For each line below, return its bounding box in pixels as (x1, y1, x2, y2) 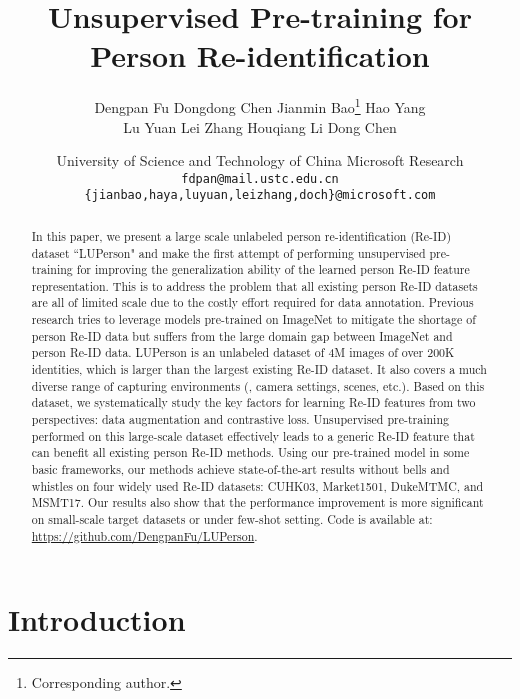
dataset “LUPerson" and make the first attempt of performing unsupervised (31, 244, 426, 261)
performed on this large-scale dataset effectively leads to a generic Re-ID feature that (31, 427, 475, 444)
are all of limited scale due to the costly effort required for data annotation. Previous (31, 294, 474, 311)
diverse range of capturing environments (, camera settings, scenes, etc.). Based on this (31, 377, 485, 394)
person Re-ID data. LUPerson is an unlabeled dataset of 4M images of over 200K (31, 344, 455, 361)
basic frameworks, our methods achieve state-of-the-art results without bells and (31, 461, 450, 478)
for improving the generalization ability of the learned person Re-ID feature (76, 261, 470, 278)
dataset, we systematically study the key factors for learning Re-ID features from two (31, 394, 476, 411)
